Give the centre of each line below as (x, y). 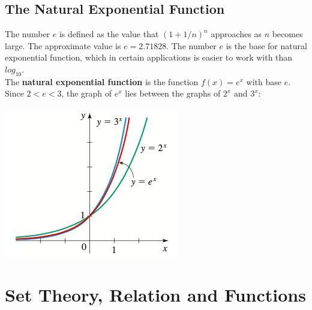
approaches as (236, 34)
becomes (287, 34)
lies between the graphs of (173, 93)
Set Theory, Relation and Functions (155, 295)
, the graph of (87, 93)
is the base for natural (266, 45)
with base (264, 81)
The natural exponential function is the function (102, 81)
